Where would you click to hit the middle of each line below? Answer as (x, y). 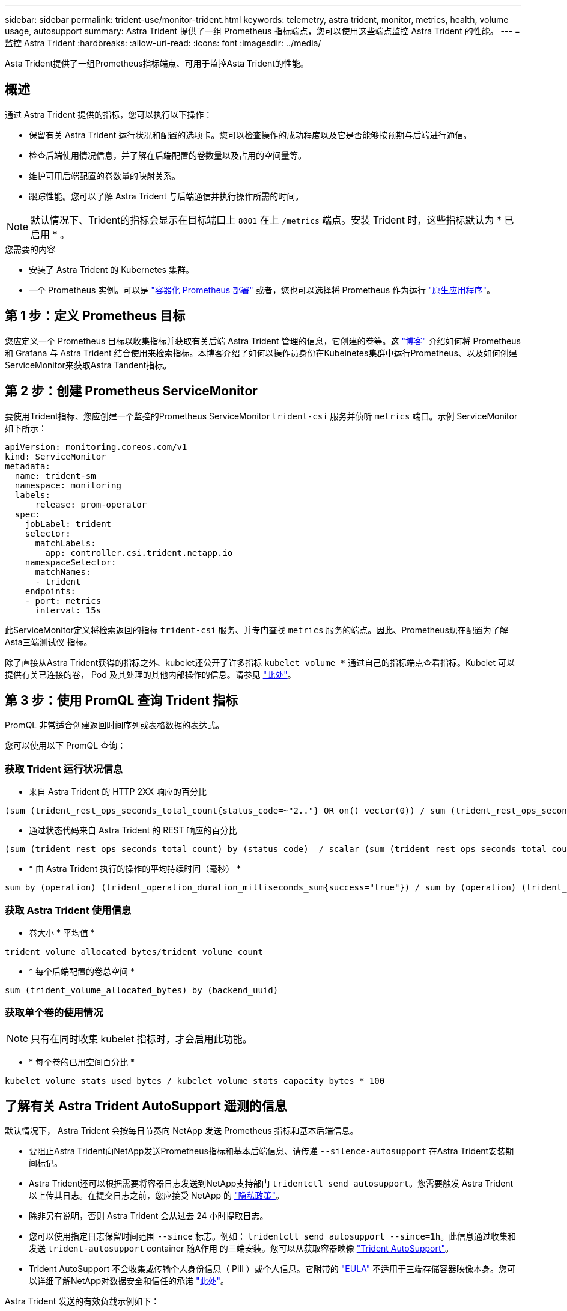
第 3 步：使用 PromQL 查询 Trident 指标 (121, 700)
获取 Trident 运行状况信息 (64, 769)
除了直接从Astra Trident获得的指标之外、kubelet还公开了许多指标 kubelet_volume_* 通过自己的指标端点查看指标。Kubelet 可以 (260, 662)
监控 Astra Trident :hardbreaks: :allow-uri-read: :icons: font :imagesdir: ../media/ (163, 43)
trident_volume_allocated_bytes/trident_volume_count (134, 951)
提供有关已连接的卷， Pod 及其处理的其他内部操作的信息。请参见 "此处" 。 (150, 674)
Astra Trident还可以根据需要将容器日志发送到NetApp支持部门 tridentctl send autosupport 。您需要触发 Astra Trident (271, 1184)
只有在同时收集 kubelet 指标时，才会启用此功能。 (141, 1039)
